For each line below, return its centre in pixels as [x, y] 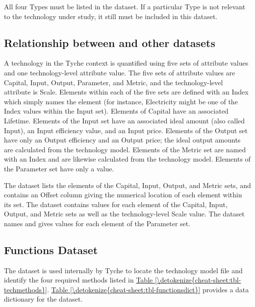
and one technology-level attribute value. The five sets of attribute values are [120, 72]
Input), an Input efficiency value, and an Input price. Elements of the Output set [126, 130]
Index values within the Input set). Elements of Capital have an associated [116, 111]
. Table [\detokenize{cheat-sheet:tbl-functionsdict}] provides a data [148, 289]
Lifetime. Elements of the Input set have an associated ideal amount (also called [125, 120]
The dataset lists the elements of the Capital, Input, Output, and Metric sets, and [127, 185]
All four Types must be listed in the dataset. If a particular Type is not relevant [125, 6]
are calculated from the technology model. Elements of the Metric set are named [125, 149]
